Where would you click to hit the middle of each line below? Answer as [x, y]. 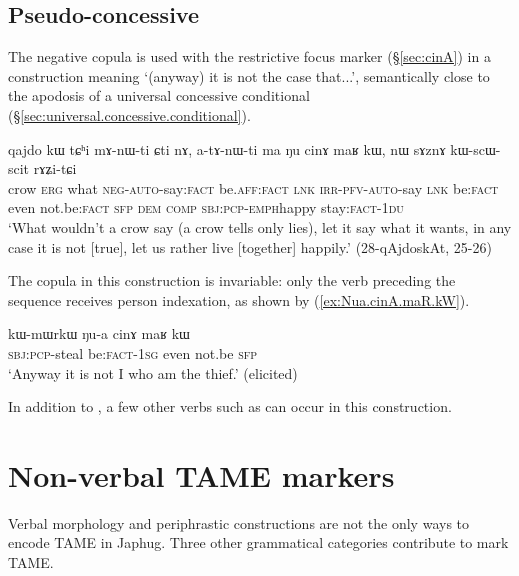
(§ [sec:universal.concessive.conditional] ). [129, 114]
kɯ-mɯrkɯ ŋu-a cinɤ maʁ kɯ [99, 333]
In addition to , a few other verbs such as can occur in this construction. [230, 406]
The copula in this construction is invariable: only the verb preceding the [232, 280]
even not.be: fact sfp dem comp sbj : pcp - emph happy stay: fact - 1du [206, 207]
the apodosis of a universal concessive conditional [159, 95]
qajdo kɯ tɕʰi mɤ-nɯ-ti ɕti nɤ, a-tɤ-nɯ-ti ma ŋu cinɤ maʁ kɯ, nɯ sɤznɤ [227, 148]
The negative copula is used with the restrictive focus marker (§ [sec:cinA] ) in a [249, 56]
